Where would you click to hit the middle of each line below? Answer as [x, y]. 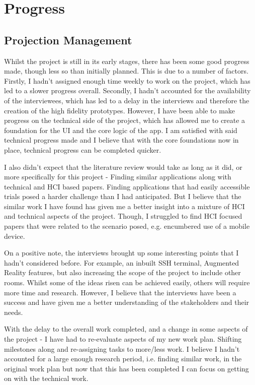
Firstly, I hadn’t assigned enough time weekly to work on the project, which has [127, 80]
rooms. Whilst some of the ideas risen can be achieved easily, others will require [127, 282]
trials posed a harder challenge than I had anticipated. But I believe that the [123, 196]
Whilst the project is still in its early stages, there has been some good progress [127, 61]
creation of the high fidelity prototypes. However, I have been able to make [120, 110]
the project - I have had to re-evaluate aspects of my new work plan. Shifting [123, 339]
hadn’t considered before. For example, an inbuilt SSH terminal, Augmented [122, 262]
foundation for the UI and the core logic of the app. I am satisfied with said [121, 130]
